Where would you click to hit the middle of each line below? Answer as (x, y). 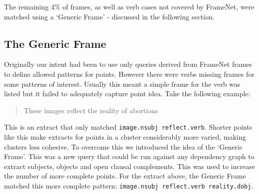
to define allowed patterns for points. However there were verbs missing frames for (129, 74)
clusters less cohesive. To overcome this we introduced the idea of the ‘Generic (123, 146)
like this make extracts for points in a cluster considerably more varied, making (125, 137)
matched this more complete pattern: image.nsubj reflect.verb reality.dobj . (129, 185)
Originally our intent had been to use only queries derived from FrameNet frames (128, 64)
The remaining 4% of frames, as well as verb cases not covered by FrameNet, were (129, 6)
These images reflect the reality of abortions (91, 110)
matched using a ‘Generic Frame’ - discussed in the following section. (109, 16)
